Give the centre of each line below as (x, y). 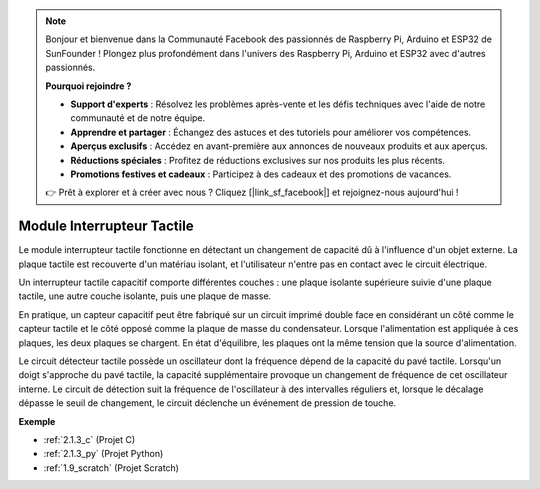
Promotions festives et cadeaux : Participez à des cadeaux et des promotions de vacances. (261, 174)
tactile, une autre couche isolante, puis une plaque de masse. (145, 296)
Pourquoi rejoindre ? (88, 86)
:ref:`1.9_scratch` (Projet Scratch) (111, 467)
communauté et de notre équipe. (138, 118)
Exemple (37, 421)
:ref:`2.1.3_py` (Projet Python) (103, 454)
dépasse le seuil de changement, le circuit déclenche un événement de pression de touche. (207, 403)
